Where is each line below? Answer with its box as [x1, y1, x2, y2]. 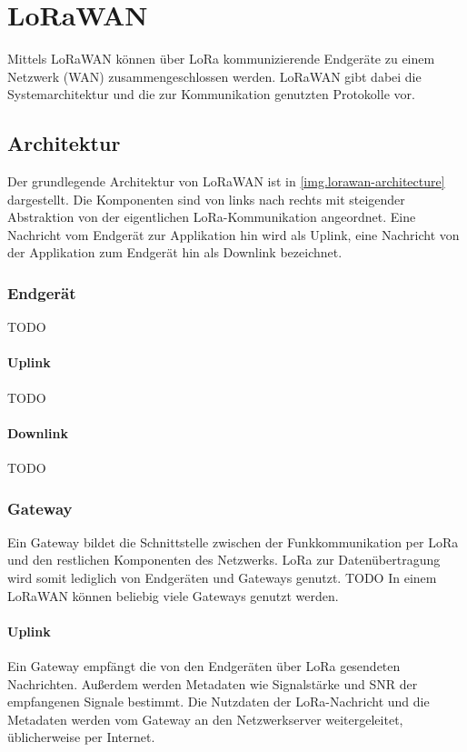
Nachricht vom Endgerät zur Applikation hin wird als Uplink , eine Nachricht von [7, 225, 460, 244]
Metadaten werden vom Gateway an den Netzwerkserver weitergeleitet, [7, 709, 403, 728]
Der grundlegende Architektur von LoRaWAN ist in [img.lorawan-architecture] [7, 172, 445, 191]
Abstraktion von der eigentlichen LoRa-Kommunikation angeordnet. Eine [7, 207, 416, 226]
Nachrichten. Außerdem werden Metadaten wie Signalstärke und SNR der [7, 674, 418, 693]
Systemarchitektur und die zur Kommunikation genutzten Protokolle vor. [7, 85, 415, 104]
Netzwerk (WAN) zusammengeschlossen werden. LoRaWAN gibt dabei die [7, 66, 422, 85]
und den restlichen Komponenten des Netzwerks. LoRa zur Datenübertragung [7, 550, 441, 569]
